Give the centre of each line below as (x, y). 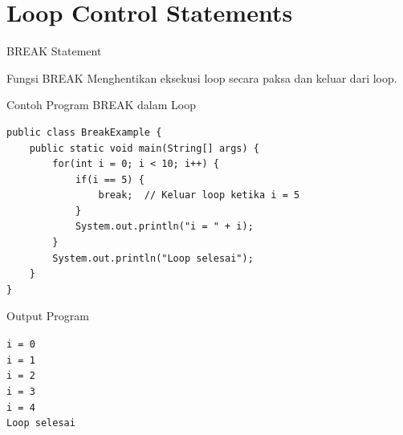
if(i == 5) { (110, 179)
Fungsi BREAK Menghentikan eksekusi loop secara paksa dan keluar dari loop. (202, 77)
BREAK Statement (54, 51)
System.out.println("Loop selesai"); (153, 258)
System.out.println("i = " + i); (164, 227)
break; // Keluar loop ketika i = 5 (199, 195)
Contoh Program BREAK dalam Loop (101, 105)
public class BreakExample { (84, 132)
